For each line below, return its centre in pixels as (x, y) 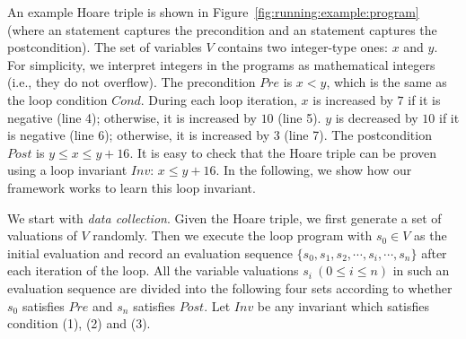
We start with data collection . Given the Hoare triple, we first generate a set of (224, 217)
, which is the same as (387, 82)
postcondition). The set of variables (105, 47)
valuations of (42, 235)
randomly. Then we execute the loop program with (233, 235)
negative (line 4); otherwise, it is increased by (132, 117)
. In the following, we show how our (314, 170)
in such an (421, 270)
